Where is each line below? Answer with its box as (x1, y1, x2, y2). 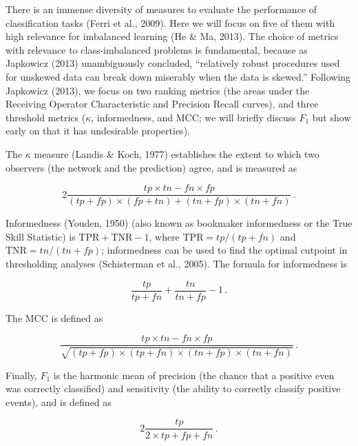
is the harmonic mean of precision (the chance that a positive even (53, 367, 335, 382)
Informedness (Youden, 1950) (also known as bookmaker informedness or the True (6, 216, 352, 230)
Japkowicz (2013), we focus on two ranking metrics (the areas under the (6, 83, 310, 97)
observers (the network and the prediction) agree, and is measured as (6, 160, 297, 174)
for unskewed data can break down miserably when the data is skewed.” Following (6, 69, 351, 83)
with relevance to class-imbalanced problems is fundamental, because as (6, 42, 308, 57)
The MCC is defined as (6, 310, 103, 325)
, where (149, 229, 180, 243)
